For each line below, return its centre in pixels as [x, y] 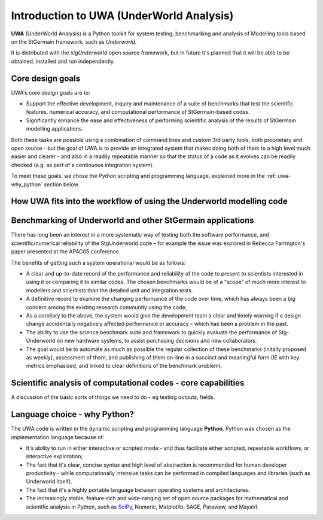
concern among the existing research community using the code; [106, 307]
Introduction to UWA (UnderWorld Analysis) [122, 16]
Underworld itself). [49, 482]
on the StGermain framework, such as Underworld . [74, 41]
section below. [62, 184]
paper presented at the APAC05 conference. [66, 252]
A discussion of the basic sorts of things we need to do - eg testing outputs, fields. [113, 397]
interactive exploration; [54, 456]
